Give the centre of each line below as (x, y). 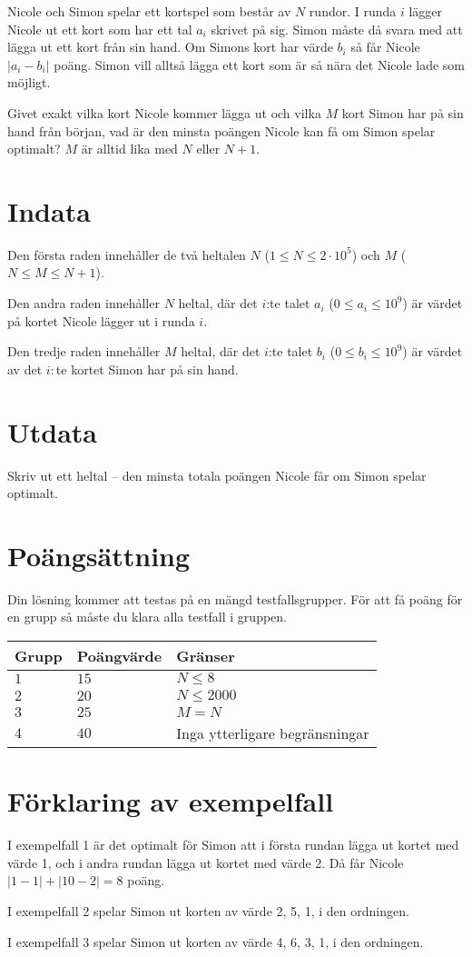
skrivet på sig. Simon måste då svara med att (337, 29)
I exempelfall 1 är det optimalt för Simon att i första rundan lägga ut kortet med (233, 845)
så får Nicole (385, 47)
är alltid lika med (129, 149)
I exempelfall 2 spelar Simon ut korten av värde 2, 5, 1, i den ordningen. (208, 910)
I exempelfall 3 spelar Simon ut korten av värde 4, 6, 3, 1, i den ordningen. (216, 941)
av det (25, 369)
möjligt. (29, 82)
